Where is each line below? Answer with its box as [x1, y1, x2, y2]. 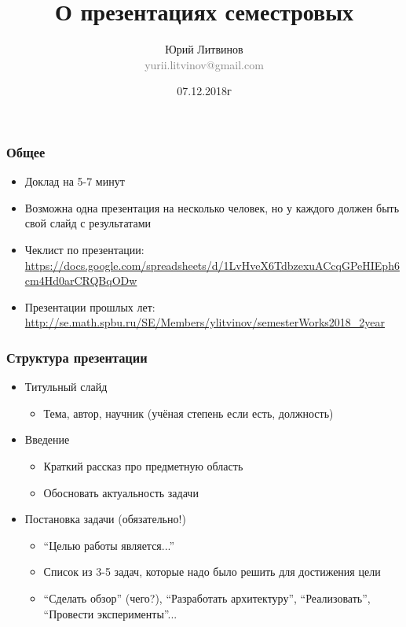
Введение [24, 431, 70, 448]
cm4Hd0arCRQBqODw [24, 272, 137, 289]
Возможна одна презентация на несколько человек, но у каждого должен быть [24, 199, 400, 216]
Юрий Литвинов [165, 41, 243, 57]
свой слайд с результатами [24, 215, 152, 231]
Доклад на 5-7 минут [24, 173, 125, 190]
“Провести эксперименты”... [43, 605, 177, 621]
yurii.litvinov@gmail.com [144, 56, 264, 72]
